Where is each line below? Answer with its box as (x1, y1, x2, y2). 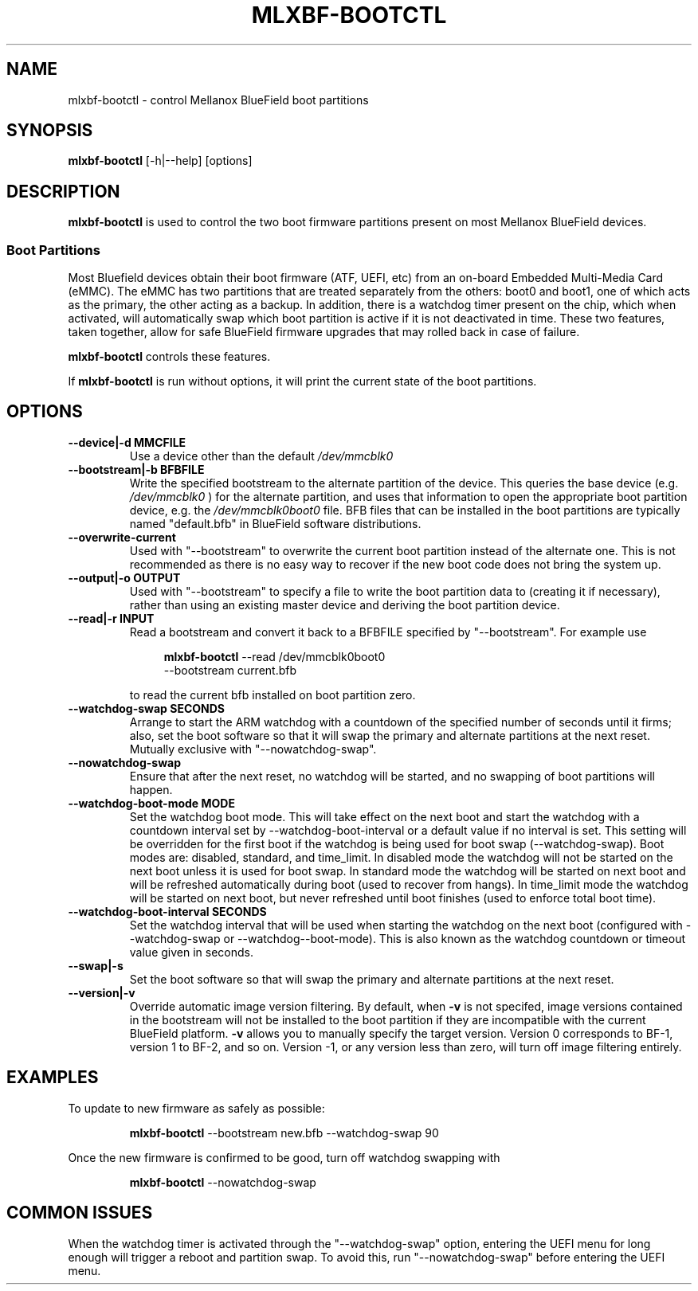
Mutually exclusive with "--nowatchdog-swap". (129, 741, 377, 756)
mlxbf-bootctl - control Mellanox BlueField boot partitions (68, 92, 369, 107)
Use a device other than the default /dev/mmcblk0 (129, 448, 394, 463)
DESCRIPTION (6, 181, 120, 201)
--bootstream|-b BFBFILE (68, 462, 205, 476)
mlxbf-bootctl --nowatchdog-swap (129, 1175, 316, 1189)
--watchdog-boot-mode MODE (68, 796, 235, 810)
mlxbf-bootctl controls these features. (68, 350, 271, 364)
